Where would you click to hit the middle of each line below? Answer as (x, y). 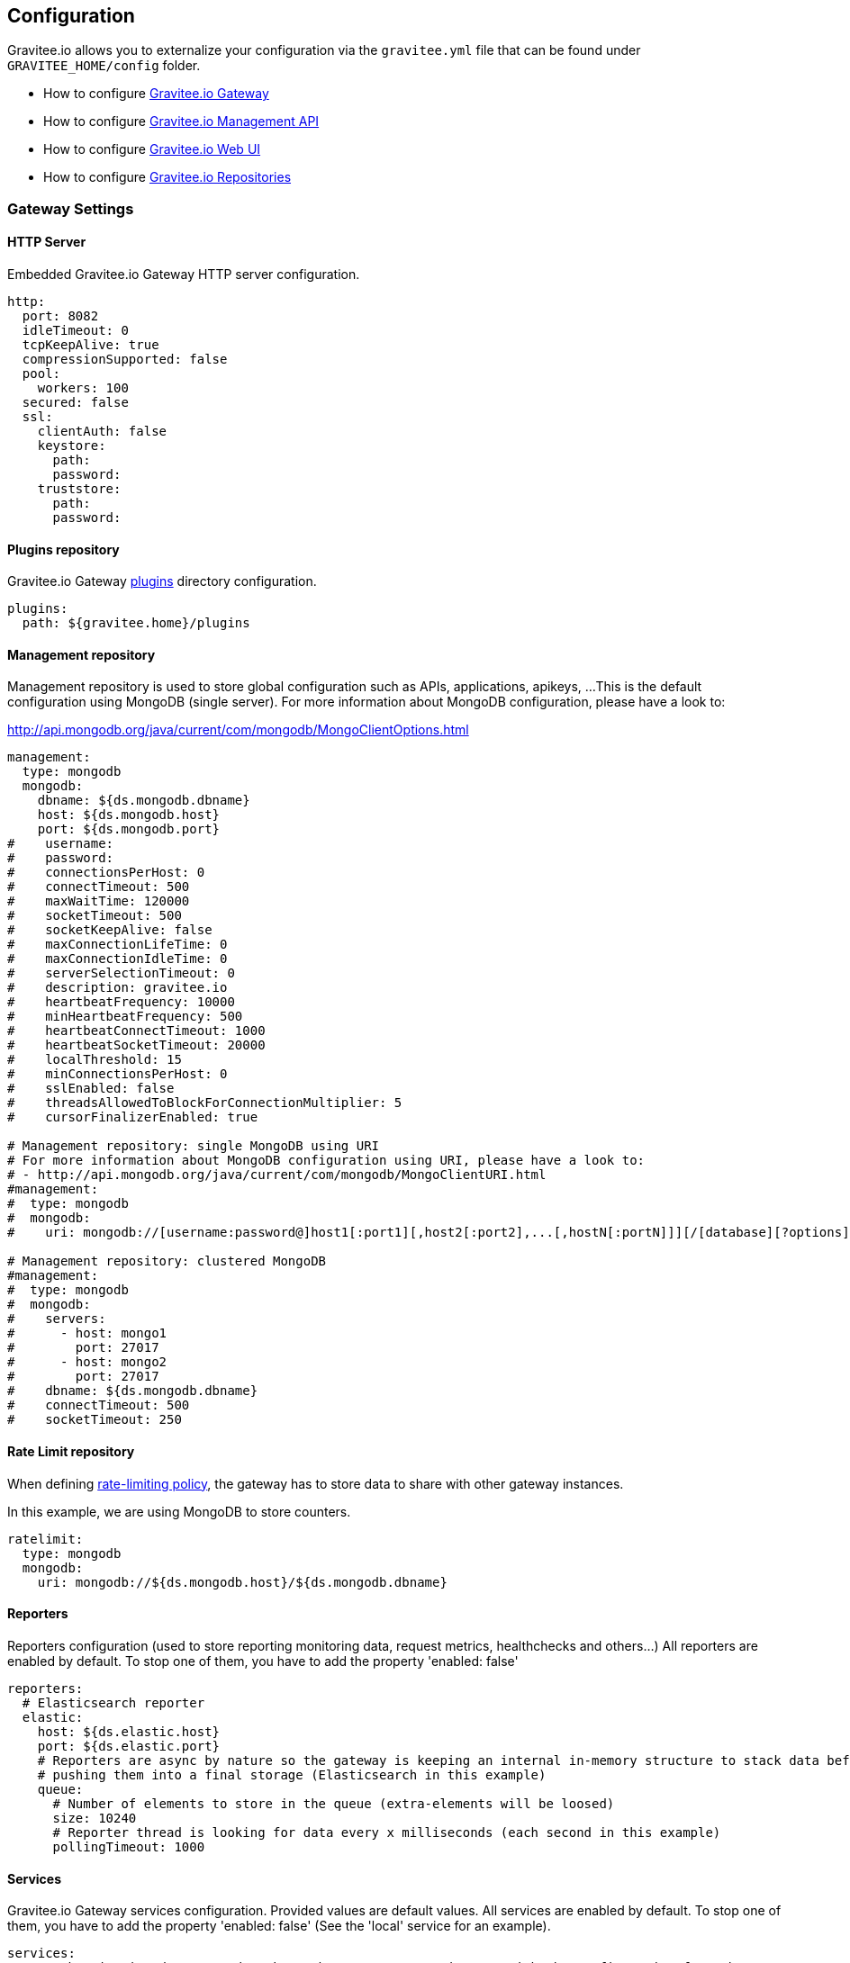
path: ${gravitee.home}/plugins (136, 623)
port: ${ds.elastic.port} (129, 1746)
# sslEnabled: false (91, 1089)
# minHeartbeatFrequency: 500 (125, 1017)
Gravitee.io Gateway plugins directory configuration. (162, 581)
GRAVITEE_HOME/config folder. (104, 66)
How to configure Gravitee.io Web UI (152, 149)
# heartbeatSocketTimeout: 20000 (136, 1045)
